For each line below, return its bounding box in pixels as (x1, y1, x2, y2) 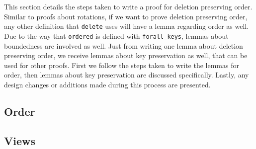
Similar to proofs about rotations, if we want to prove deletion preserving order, (4, 11, 248, 21)
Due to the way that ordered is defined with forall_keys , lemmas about (4, 30, 229, 41)
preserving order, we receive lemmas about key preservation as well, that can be (4, 50, 248, 61)
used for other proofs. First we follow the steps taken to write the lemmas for (4, 60, 239, 70)
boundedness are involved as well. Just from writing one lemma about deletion (4, 40, 243, 51)
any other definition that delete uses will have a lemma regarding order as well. (4, 21, 249, 31)
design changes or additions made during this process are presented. (4, 79, 211, 89)
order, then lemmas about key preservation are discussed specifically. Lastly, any (4, 70, 249, 80)
